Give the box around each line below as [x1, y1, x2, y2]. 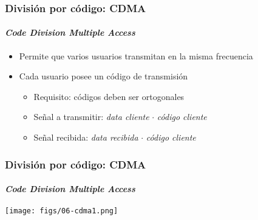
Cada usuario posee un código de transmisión [19, 70, 188, 82]
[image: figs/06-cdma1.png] [5, 207, 118, 216]
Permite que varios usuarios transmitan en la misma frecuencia [19, 49, 253, 62]
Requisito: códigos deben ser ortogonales [33, 90, 185, 102]
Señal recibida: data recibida [33, 131, 138, 144]
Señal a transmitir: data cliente [33, 110, 149, 123]
